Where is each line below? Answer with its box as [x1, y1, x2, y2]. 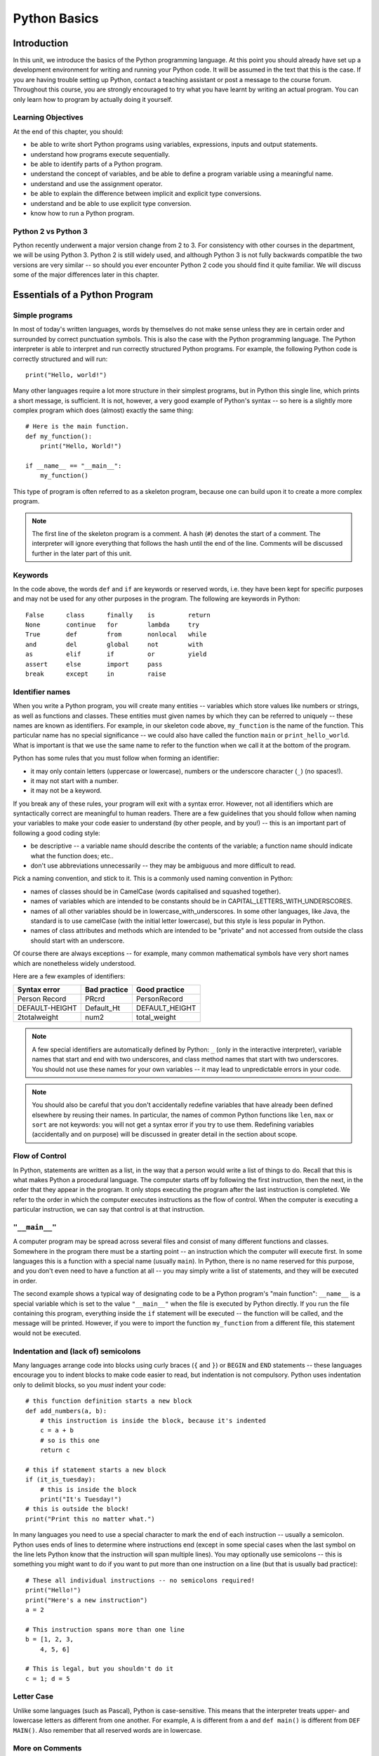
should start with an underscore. [30, 936, 125, 945]
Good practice [135, 985, 185, 995]
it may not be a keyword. [30, 787, 102, 795]
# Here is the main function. [25, 422, 130, 431]
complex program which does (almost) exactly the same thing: [13, 406, 194, 414]
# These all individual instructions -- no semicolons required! [25, 1576, 255, 1584]
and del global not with [25, 640, 204, 648]
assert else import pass [25, 660, 163, 668]
